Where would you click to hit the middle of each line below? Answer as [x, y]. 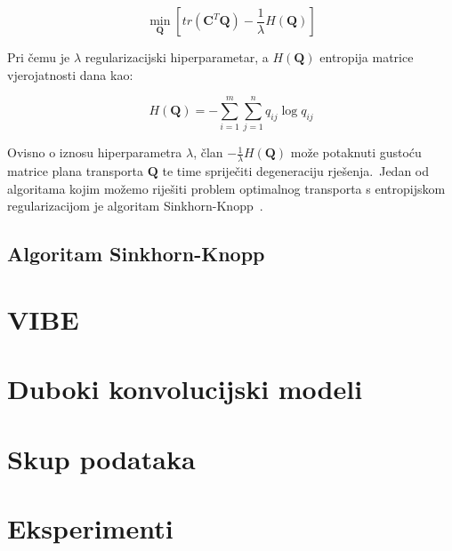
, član [208, 152]
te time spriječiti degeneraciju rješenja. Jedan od [296, 171]
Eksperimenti [90, 528]
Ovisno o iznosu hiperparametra [95, 152]
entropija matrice [367, 57]
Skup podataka [101, 458]
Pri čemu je [39, 57]
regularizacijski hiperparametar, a [177, 57]
